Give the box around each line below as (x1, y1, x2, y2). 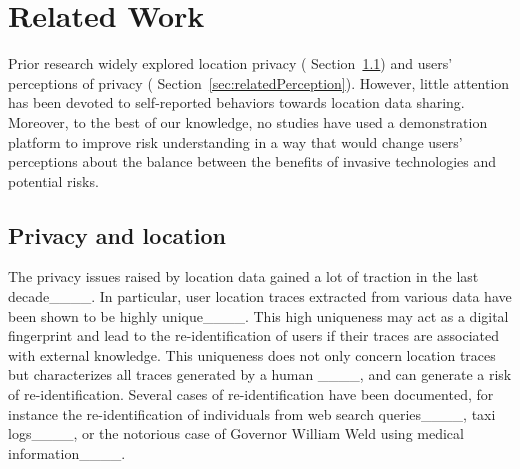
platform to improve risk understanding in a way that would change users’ (8, 131, 463, 152)
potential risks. (8, 170, 99, 191)
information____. (8, 442, 126, 463)
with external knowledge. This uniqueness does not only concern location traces (8, 344, 496, 365)
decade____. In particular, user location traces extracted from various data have (8, 286, 512, 307)
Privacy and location (8, 219, 226, 250)
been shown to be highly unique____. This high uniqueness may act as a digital (8, 305, 509, 326)
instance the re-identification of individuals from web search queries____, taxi (8, 403, 496, 424)
